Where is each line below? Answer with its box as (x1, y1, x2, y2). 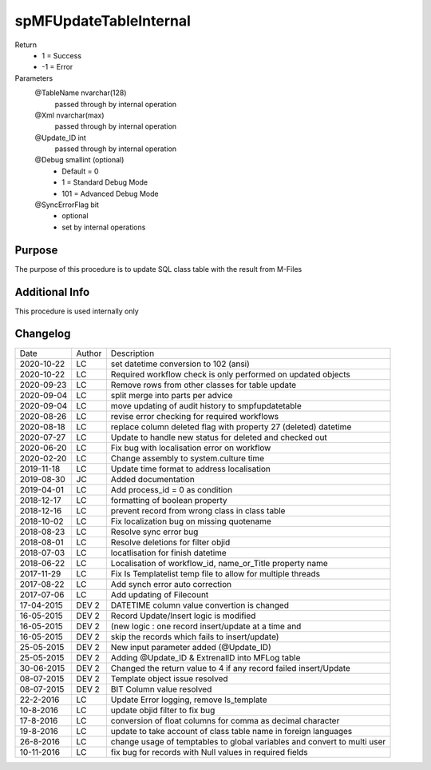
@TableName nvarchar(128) (34, 88, 127, 98)
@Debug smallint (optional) (34, 155, 125, 165)
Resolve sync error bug (110, 526, 199, 537)
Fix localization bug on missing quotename (110, 516, 271, 527)
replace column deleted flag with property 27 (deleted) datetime (110, 421, 352, 432)
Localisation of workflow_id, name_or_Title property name (110, 557, 328, 569)
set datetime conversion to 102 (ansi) (110, 358, 251, 369)
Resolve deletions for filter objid (110, 537, 231, 548)
